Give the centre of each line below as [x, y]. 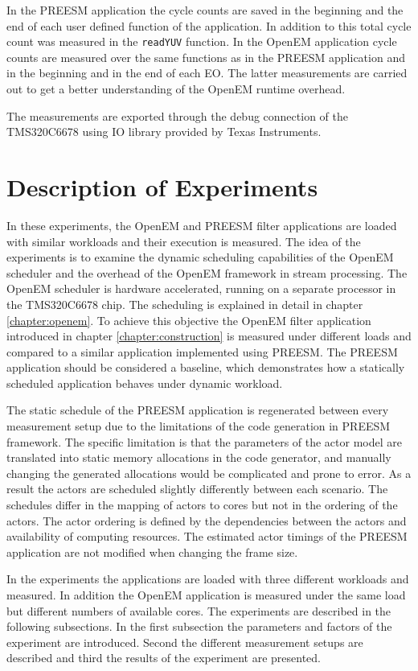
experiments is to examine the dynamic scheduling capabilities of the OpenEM [200, 257]
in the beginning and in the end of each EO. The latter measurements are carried [207, 73]
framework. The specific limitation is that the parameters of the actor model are [204, 441]
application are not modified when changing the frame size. [152, 552]
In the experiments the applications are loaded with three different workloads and [208, 579]
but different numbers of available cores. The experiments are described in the [199, 610]
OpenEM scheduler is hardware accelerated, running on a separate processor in [201, 288]
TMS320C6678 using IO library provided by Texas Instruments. [164, 132]
